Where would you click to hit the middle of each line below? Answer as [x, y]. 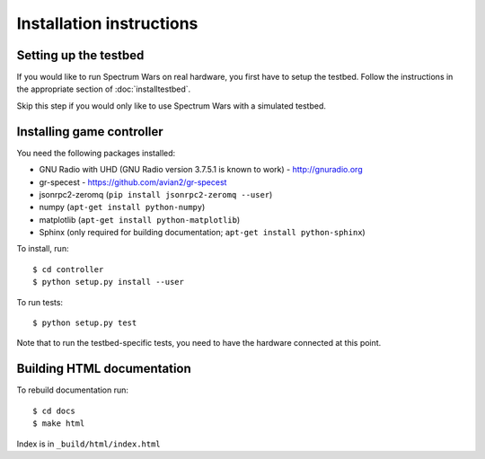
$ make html [59, 424]
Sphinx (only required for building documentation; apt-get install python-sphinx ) [202, 233]
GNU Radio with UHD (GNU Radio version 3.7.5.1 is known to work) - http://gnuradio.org [201, 170]
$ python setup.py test [85, 323]
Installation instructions [107, 23]
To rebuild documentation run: [73, 390]
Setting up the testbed [80, 55]
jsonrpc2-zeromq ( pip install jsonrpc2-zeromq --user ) [156, 194]
